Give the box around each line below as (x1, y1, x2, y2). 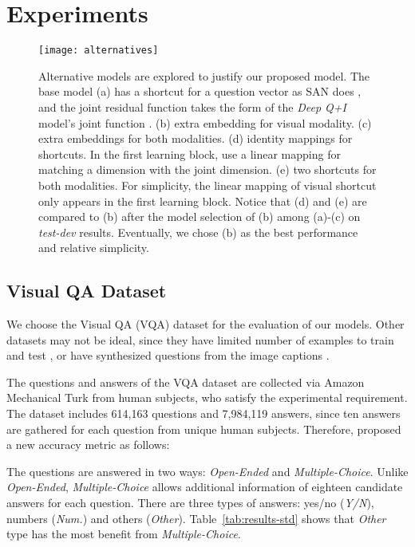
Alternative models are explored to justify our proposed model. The (38, 67, 370, 84)
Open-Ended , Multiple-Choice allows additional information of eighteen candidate (6, 478, 403, 495)
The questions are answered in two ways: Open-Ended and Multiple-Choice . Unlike (6, 462, 409, 479)
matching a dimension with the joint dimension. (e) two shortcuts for (38, 161, 377, 178)
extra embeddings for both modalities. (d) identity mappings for (38, 130, 353, 147)
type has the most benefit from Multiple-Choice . (6, 525, 241, 542)
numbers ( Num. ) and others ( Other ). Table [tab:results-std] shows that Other (6, 510, 386, 526)
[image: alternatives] (38, 45, 159, 57)
